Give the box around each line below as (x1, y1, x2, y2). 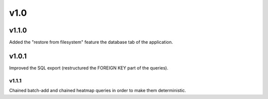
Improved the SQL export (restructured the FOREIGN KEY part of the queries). (9, 65, 169, 71)
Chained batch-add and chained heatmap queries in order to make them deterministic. (9, 88, 186, 94)
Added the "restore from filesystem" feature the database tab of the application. (9, 39, 173, 45)
